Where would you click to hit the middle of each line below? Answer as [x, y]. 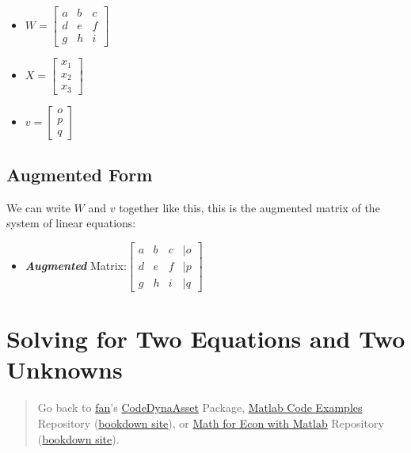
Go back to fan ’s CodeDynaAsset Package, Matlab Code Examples [200, 407]
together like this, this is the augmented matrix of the [249, 207]
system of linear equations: [71, 223]
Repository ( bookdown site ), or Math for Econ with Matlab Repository [211, 423]
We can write [38, 207]
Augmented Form [80, 174]
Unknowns [65, 369]
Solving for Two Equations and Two [206, 339]
